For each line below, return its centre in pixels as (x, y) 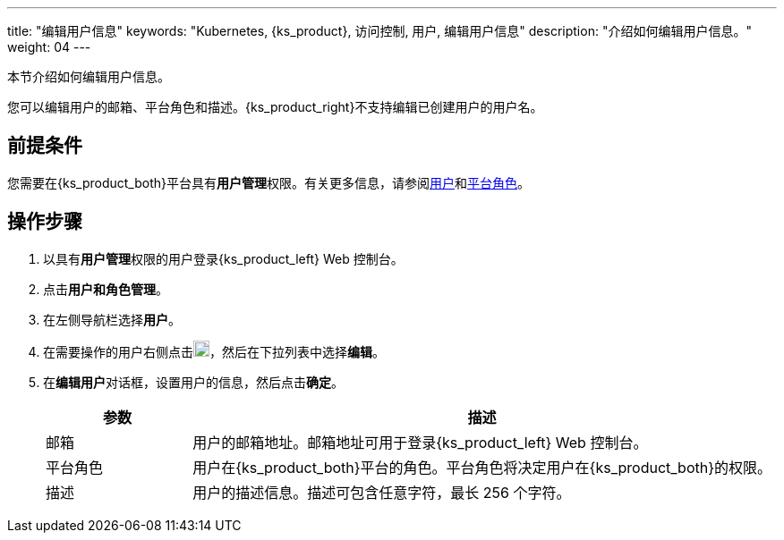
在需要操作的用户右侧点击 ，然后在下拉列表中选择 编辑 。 (214, 351)
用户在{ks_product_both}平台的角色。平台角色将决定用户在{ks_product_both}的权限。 (482, 467)
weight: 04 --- (49, 47)
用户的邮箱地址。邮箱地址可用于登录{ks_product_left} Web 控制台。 (420, 442)
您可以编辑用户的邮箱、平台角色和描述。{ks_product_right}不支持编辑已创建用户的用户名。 (275, 107)
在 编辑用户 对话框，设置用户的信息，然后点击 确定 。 (193, 382)
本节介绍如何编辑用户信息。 (89, 76)
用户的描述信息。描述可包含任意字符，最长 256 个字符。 (382, 492)
